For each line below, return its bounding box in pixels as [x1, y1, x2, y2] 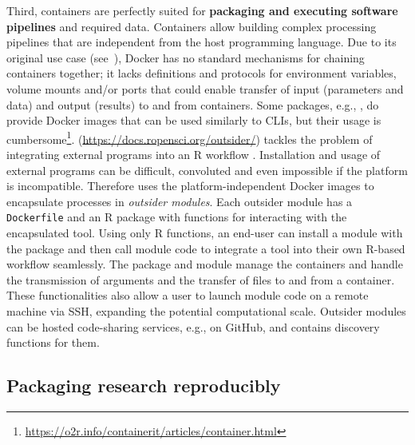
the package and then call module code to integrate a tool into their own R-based [6, 240, 405, 256]
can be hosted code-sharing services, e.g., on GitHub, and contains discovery [6, 318, 380, 335]
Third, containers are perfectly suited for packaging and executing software [6, 2, 398, 18]
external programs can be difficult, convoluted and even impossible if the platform [6, 161, 408, 178]
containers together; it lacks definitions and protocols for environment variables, [6, 65, 397, 81]
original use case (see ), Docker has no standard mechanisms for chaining [6, 49, 365, 66]
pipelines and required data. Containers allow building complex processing [6, 18, 377, 34]
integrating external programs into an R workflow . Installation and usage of [6, 146, 381, 162]
